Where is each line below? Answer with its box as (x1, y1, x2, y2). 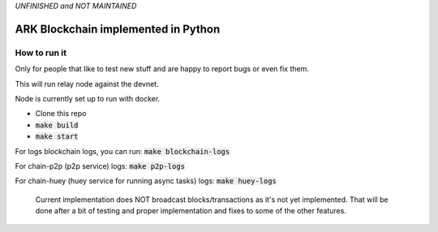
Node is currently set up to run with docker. (15, 93, 161, 103)
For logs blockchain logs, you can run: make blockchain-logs (15, 146, 230, 156)
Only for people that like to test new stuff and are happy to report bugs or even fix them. (15, 64, 310, 74)
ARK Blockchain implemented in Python (15, 22, 221, 36)
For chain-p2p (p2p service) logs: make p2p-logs (15, 161, 186, 170)
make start (35, 132, 79, 141)
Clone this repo (35, 109, 87, 118)
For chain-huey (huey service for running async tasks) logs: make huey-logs (15, 176, 277, 186)
